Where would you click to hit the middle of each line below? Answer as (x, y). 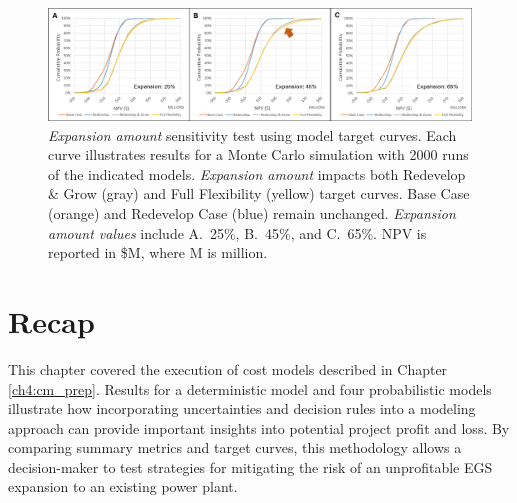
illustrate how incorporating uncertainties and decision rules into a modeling (242, 408)
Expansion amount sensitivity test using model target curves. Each (252, 134)
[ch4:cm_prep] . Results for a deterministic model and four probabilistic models (250, 388)
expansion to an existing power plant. (123, 486)
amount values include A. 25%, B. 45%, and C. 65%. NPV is (237, 232)
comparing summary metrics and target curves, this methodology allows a (235, 447)
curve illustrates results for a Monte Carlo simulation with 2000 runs (258, 154)
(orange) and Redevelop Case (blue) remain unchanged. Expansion (252, 213)
